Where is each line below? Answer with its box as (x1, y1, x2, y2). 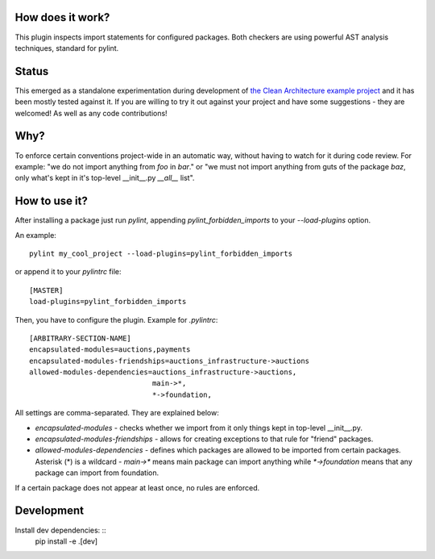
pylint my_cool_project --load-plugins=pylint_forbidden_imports (29, 248, 293, 258)
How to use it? (14, 194, 88, 208)
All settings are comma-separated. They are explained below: (14, 408, 219, 418)
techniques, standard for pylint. (14, 43, 119, 52)
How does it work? (14, 10, 110, 24)
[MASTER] (29, 286, 64, 294)
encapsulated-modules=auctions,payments (29, 345, 191, 354)
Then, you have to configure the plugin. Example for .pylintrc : (14, 315, 218, 324)
